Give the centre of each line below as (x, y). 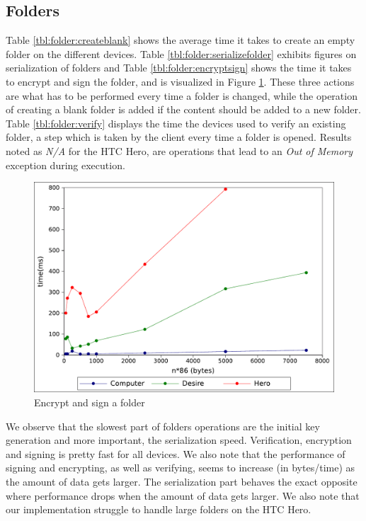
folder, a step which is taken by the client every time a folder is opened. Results (179, 137)
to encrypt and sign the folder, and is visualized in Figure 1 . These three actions (180, 81)
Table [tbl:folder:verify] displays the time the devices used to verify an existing (176, 123)
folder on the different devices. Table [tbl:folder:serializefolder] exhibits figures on (181, 53)
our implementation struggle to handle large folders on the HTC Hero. (159, 509)
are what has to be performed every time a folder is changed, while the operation (182, 95)
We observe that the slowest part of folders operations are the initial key (163, 426)
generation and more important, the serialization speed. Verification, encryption (179, 440)
